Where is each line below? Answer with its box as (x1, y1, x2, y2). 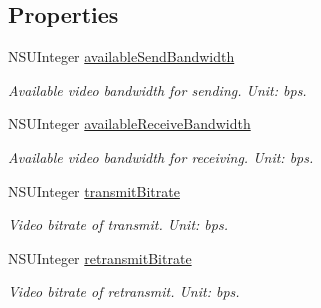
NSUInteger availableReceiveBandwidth (8, 113, 251, 134)
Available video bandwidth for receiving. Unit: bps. (8, 146, 314, 167)
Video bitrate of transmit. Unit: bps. (8, 214, 228, 235)
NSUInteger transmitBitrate (8, 180, 180, 201)
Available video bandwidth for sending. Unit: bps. (8, 79, 307, 100)
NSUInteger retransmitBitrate (8, 247, 192, 268)
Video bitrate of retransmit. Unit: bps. (8, 281, 240, 302)
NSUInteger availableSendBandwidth (8, 46, 235, 67)
